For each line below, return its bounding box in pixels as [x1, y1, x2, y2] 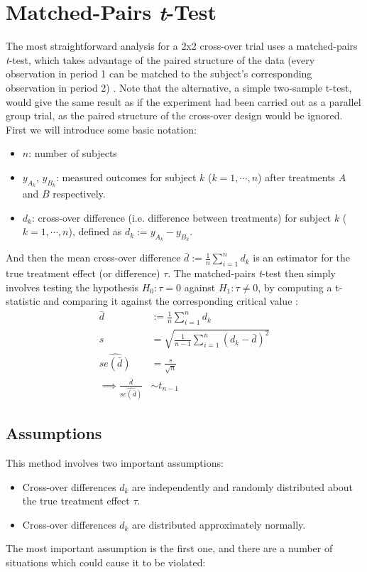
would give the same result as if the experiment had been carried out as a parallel [6, 94, 361, 109]
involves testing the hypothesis [6, 279, 138, 294]
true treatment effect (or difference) [6, 266, 160, 281]
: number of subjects [28, 146, 117, 161]
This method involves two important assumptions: [6, 455, 224, 470]
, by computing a [258, 279, 332, 294]
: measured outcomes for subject [55, 169, 197, 184]
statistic [6, 293, 40, 308]
